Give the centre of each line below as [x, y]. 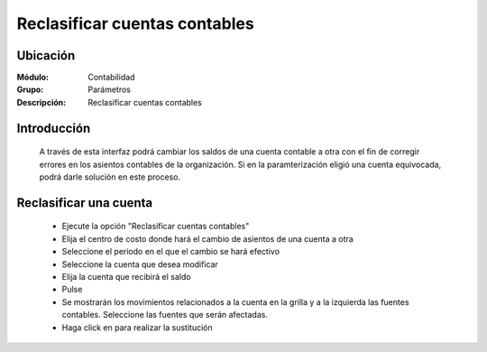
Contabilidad [111, 78]
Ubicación [46, 56]
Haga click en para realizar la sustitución [137, 327]
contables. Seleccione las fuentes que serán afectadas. [165, 315]
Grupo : [30, 89]
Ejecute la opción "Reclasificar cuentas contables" [156, 227]
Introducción [54, 128]
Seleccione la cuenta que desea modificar [140, 264]
